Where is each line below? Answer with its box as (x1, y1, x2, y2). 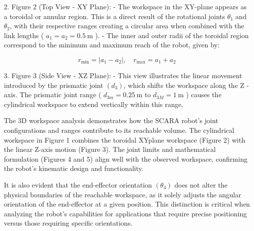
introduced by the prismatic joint (4, 80, 104, 90)
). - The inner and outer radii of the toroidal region (95, 30, 249, 40)
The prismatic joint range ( (20, 89, 101, 100)
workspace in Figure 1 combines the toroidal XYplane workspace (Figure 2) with (4, 134, 245, 145)
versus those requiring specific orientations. (4, 218, 133, 228)
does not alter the (174, 179, 228, 189)
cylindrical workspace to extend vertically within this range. (4, 99, 184, 109)
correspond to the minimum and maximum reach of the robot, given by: (4, 40, 220, 50)
